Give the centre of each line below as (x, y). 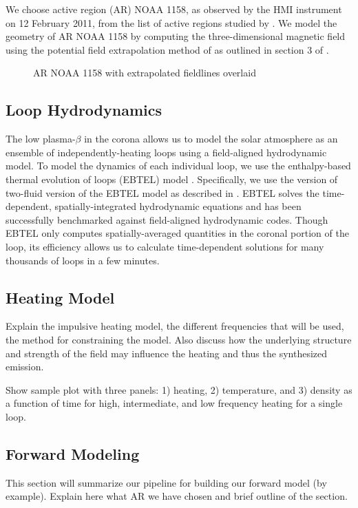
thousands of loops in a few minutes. (83, 260)
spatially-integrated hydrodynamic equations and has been (178, 206)
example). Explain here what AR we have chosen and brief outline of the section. (177, 496)
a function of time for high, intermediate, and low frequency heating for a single (174, 403)
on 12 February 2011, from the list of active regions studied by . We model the (171, 22)
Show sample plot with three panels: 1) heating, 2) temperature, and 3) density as (179, 389)
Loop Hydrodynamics (84, 110)
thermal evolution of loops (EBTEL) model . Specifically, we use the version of (172, 179)
